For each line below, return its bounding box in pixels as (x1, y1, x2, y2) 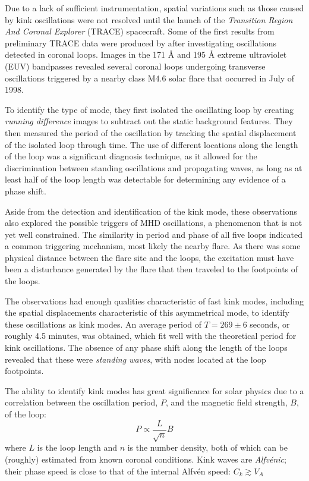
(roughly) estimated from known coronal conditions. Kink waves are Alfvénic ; (5, 453, 286, 466)
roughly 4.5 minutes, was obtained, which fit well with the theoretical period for (5, 329, 297, 342)
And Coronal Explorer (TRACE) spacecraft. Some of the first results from (5, 25, 275, 37)
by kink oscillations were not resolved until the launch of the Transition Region (5, 13, 293, 26)
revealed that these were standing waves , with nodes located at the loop (5, 353, 266, 365)
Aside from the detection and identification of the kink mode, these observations (5, 205, 297, 217)
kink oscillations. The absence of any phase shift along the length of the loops (5, 341, 288, 354)
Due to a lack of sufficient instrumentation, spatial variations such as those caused (5, 2, 304, 14)
